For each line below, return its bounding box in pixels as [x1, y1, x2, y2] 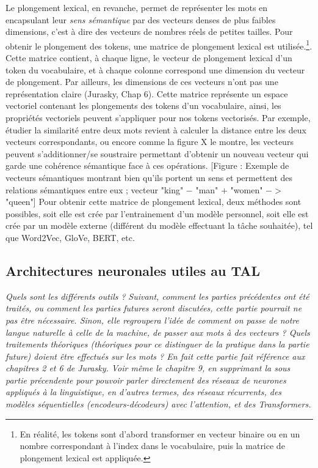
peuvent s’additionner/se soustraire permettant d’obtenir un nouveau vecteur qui [5, 147, 309, 160]
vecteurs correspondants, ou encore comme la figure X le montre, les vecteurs [5, 135, 294, 148]
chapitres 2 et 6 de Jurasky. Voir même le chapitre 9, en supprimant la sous [5, 362, 291, 374]
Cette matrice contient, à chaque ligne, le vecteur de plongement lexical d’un [5, 51, 292, 64]
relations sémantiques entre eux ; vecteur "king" [5, 183, 184, 196]
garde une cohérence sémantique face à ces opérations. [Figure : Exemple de [5, 159, 289, 172]
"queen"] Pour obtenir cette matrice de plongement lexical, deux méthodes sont [5, 195, 302, 208]
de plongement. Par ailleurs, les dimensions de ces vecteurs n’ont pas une [5, 75, 278, 88]
